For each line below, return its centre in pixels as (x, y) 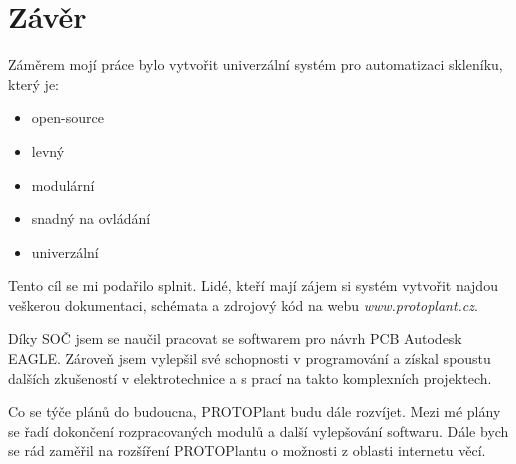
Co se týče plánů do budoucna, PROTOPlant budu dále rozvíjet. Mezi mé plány (254, 411)
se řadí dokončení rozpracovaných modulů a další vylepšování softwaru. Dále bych (258, 430)
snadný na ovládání (91, 218)
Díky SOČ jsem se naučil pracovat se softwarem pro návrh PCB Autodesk (235, 338)
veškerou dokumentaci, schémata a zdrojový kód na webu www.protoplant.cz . (243, 304)
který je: (33, 83)
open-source (67, 117)
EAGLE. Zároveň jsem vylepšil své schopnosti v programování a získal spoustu (249, 358)
